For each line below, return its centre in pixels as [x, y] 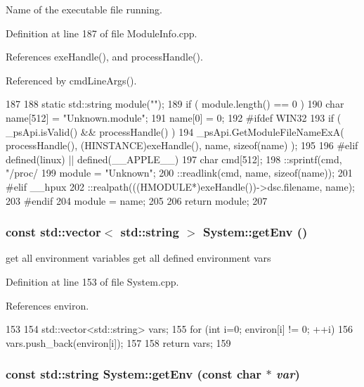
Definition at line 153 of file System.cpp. [92, 281]
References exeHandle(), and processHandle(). [104, 57]
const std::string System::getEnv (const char [134, 374]
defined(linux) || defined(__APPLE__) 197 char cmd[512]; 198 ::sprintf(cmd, [174, 159]
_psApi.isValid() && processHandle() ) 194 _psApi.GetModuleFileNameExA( [175, 131]
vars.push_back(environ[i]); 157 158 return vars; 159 [118, 342]
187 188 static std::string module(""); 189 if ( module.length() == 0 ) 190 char [175, 104]
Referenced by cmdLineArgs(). [71, 80]
